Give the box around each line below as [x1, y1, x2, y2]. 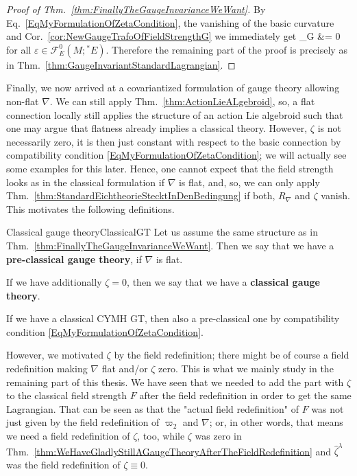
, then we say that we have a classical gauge [127, 275, 320, 289]
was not [311, 401, 344, 416]
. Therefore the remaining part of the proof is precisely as [106, 42, 347, 56]
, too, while [137, 429, 185, 443]
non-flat [6, 93, 39, 108]
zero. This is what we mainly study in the [158, 361, 334, 376]
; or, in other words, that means [209, 415, 343, 429]
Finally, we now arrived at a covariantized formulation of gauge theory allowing [6, 80, 340, 95]
